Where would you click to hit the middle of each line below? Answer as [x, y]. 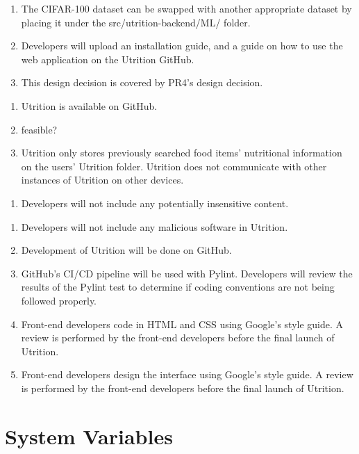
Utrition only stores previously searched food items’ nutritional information [182, 153]
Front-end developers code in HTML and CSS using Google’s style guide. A [182, 324]
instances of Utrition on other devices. [102, 180]
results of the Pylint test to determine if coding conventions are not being [178, 287]
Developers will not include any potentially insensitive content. [155, 203]
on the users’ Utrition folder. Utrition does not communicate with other [174, 166]
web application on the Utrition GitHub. [108, 59]
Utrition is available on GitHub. [89, 105]
